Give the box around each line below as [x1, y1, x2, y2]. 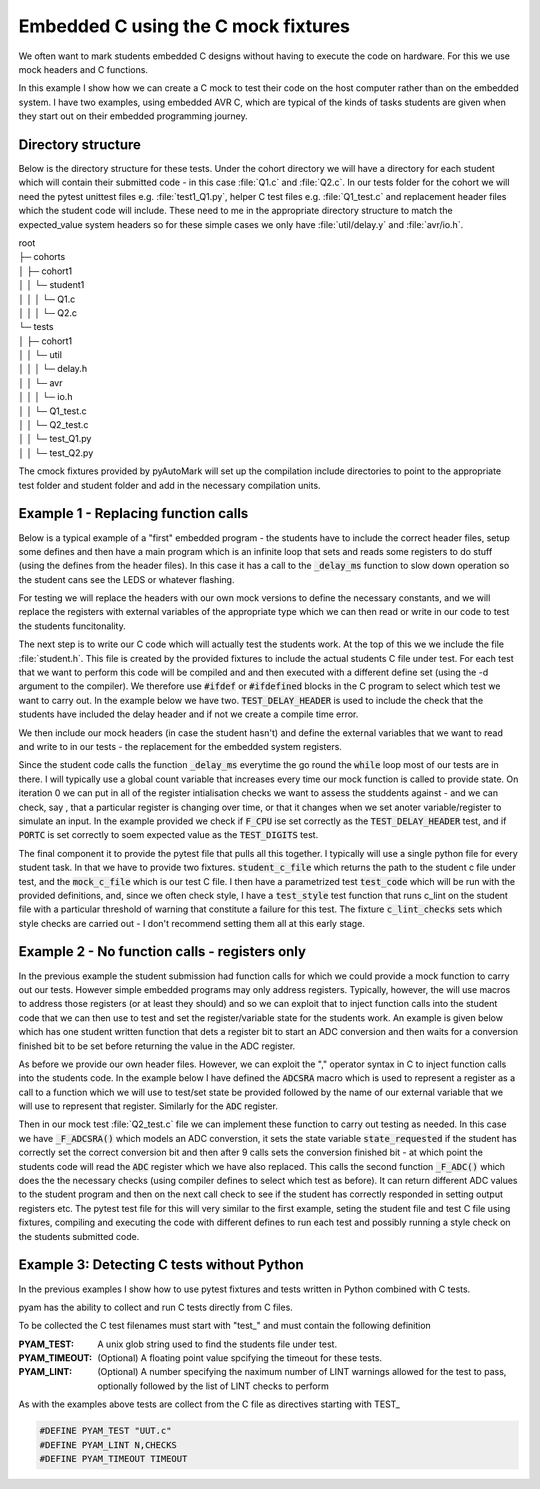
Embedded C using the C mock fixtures [18, 15, 350, 37]
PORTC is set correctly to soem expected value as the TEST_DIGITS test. [18, 829, 319, 841]
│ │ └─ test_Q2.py [18, 446, 94, 459]
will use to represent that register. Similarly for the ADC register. [18, 1100, 279, 1112]
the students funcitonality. [18, 620, 126, 632]
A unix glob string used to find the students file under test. [97, 1338, 338, 1350]
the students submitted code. [18, 1230, 140, 1242]
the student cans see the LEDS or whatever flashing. [18, 573, 235, 585]
